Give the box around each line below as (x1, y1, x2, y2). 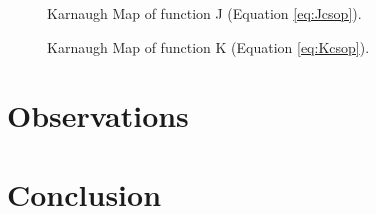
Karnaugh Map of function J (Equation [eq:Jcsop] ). (47, 3, 362, 23)
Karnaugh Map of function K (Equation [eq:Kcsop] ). (47, 36, 370, 57)
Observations (7, 95, 189, 136)
